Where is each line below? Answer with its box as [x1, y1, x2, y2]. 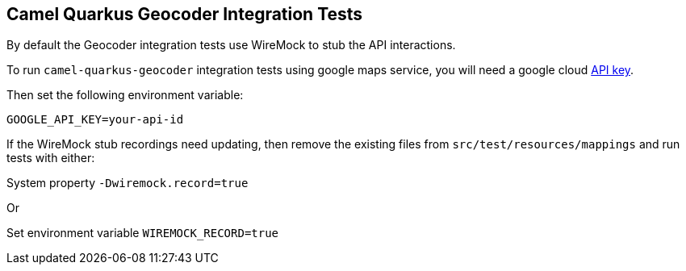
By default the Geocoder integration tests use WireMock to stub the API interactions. [6, 38, 456, 52]
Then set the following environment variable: [6, 88, 244, 102]
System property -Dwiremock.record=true [6, 176, 249, 190]
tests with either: [6, 151, 95, 165]
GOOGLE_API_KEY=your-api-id [6, 113, 184, 127]
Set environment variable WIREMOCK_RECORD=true [6, 226, 279, 240]
